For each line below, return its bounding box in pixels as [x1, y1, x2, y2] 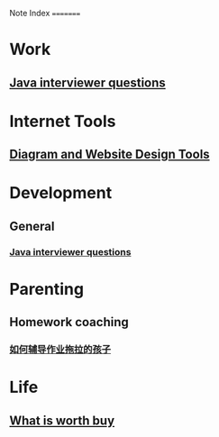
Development [9, 183, 113, 204]
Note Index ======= [9, 8, 81, 18]
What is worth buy [9, 413, 115, 428]
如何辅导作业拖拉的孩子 [9, 343, 111, 356]
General [9, 218, 56, 233]
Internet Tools [9, 111, 116, 132]
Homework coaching [9, 314, 129, 330]
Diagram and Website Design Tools [9, 147, 210, 162]
